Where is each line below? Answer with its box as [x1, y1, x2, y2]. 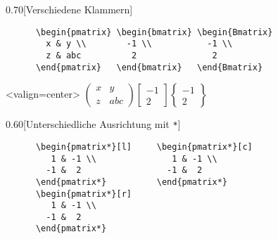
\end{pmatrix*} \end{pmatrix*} [35, 176, 227, 187]
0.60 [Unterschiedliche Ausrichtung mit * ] [6, 117, 181, 131]
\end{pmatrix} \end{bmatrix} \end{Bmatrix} [35, 62, 263, 72]
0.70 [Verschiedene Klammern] [6, 2, 133, 16]
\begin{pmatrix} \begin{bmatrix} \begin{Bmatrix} [35, 27, 273, 37]
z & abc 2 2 [46, 50, 217, 60]
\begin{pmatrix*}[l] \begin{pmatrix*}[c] [35, 141, 253, 152]
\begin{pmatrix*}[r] [35, 188, 132, 199]
